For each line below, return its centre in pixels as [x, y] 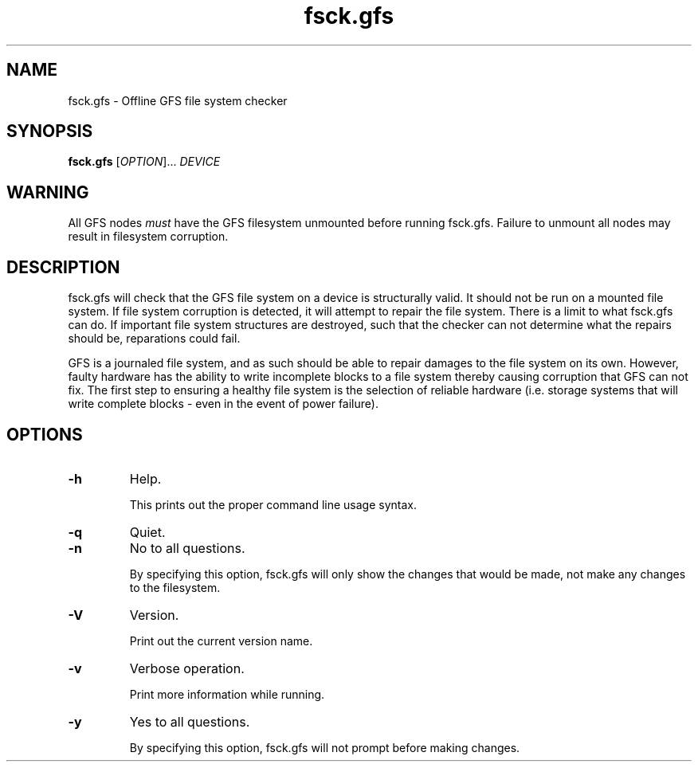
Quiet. [147, 532]
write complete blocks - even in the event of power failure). [223, 404]
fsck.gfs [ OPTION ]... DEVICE [144, 162]
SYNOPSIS [50, 131]
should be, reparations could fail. [154, 339]
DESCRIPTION [63, 267]
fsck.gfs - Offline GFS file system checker [178, 100]
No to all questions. [187, 548]
